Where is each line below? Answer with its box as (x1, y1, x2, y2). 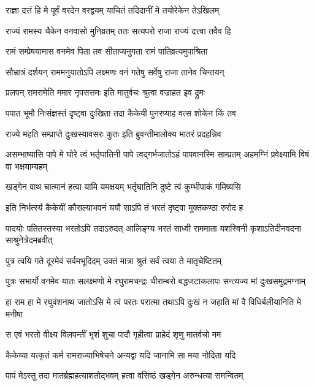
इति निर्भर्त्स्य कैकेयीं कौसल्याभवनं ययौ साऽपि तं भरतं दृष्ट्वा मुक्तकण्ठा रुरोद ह (6, 200, 243, 213)
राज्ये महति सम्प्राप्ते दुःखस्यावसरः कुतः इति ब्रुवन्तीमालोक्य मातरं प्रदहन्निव (6, 127, 221, 140)
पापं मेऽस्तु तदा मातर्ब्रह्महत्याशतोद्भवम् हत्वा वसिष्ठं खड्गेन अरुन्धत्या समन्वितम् (6, 369, 243, 382)
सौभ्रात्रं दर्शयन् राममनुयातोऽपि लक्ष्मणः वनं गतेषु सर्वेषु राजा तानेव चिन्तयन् (6, 65, 224, 78)
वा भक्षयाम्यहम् (6, 159, 48, 172)
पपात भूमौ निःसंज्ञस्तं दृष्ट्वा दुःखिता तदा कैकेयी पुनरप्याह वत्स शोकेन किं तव (6, 106, 236, 119)
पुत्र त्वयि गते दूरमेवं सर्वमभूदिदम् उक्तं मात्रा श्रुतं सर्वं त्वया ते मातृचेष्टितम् (6, 254, 222, 267)
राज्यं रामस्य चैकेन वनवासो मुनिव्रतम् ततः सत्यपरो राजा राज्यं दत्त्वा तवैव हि (6, 24, 231, 37)
